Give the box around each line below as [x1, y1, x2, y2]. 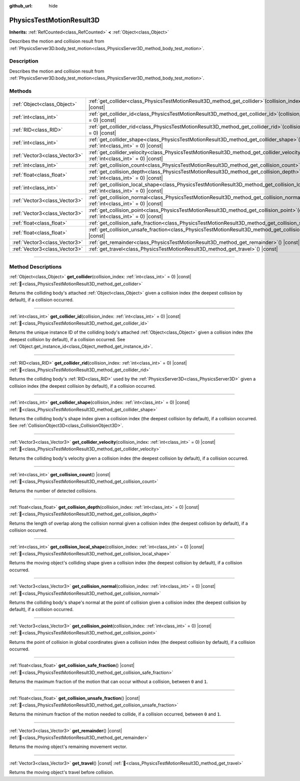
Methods [9, 88, 32, 95]
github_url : [9, 3, 32, 9]
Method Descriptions [9, 263, 62, 270]
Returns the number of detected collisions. [9, 488, 97, 494]
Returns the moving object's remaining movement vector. [9, 743, 127, 750]
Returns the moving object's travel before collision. [9, 769, 114, 775]
